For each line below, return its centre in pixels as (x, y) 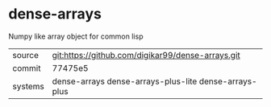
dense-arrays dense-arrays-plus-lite (125, 81)
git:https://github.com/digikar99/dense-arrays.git (146, 55)
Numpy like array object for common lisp (76, 36)
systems (28, 86)
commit (27, 68)
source (25, 55)
